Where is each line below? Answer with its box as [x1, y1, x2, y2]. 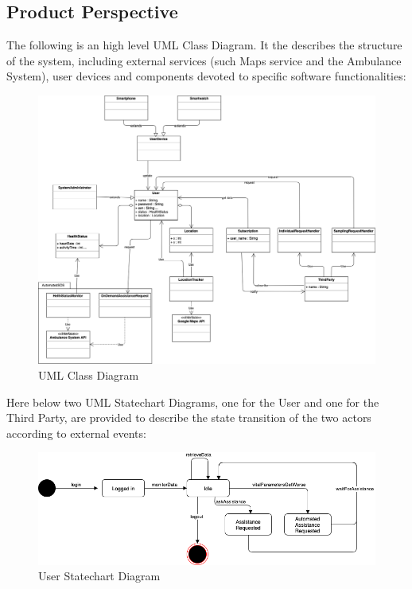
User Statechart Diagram [38, 568, 161, 584]
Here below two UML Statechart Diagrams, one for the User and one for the [6, 393, 379, 410]
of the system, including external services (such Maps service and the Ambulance [6, 52, 402, 68]
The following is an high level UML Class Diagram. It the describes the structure [6, 37, 402, 53]
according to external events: [6, 424, 146, 441]
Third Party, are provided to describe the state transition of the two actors [6, 409, 371, 426]
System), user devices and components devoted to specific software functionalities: [6, 68, 406, 84]
